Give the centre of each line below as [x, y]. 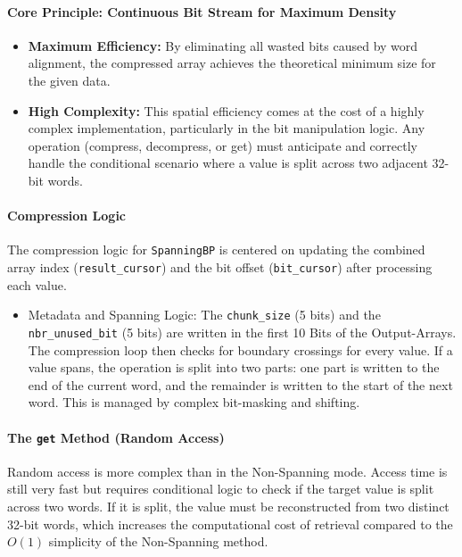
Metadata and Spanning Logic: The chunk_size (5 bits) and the [204, 315]
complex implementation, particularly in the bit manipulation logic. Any [227, 128]
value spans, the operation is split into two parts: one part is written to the [234, 367]
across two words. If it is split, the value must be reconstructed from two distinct [228, 506]
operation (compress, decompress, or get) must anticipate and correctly [223, 145]
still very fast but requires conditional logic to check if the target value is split [221, 489]
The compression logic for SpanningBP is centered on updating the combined [216, 249]
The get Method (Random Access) [116, 437]
